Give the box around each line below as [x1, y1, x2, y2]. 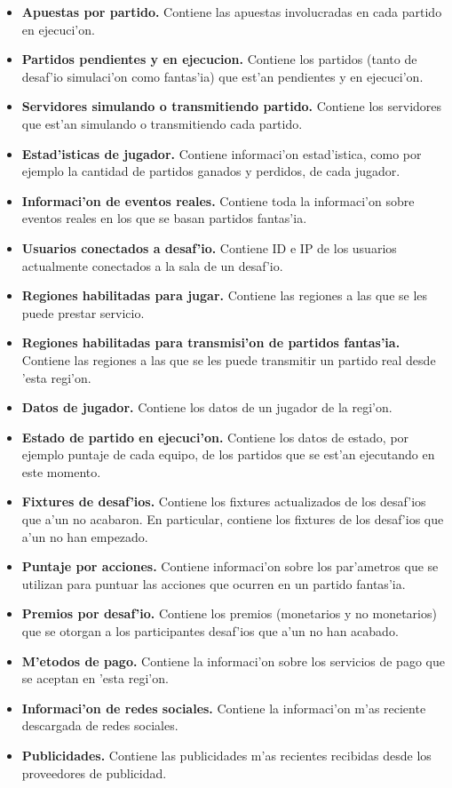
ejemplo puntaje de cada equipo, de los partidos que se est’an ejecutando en [21, 445, 435, 464]
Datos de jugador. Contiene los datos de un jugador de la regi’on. [21, 398, 393, 417]
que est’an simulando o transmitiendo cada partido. [21, 114, 303, 132]
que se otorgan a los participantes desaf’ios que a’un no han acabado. [21, 622, 399, 641]
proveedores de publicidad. [21, 763, 167, 782]
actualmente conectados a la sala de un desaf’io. [21, 256, 283, 275]
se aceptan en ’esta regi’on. [21, 669, 169, 688]
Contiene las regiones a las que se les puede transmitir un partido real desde [21, 350, 436, 369]
